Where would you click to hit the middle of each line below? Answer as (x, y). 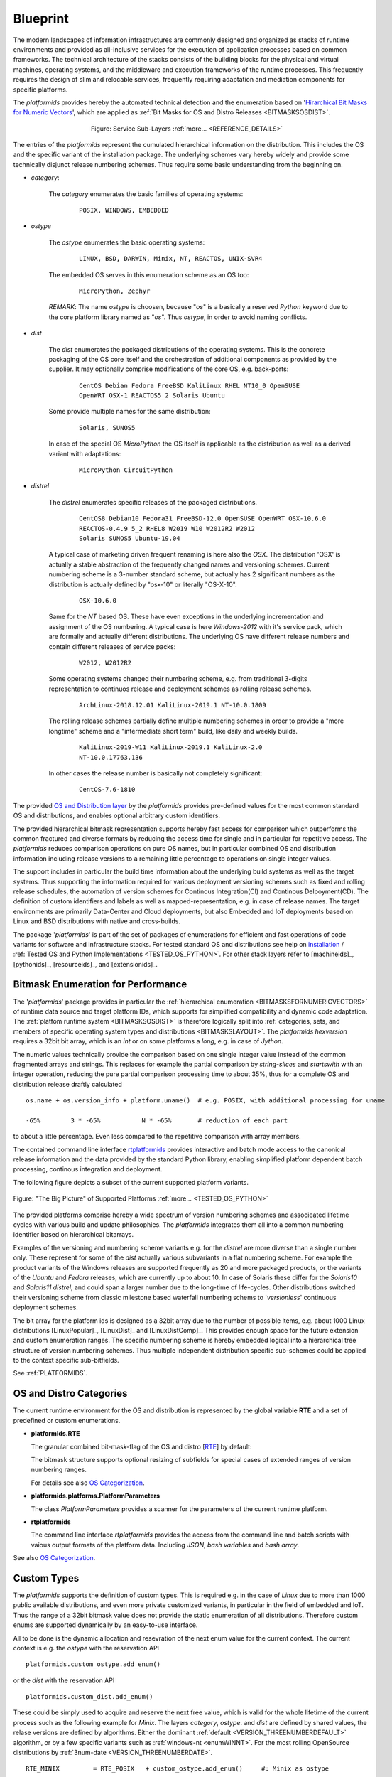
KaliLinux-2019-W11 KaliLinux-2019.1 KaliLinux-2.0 (171, 747)
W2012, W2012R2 (105, 662)
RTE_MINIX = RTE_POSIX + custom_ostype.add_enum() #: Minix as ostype (178, 1769)
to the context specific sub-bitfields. (66, 1360)
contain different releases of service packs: (112, 646)
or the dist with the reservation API (64, 1680)
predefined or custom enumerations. (67, 1420)
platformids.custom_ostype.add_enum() (93, 1664)
